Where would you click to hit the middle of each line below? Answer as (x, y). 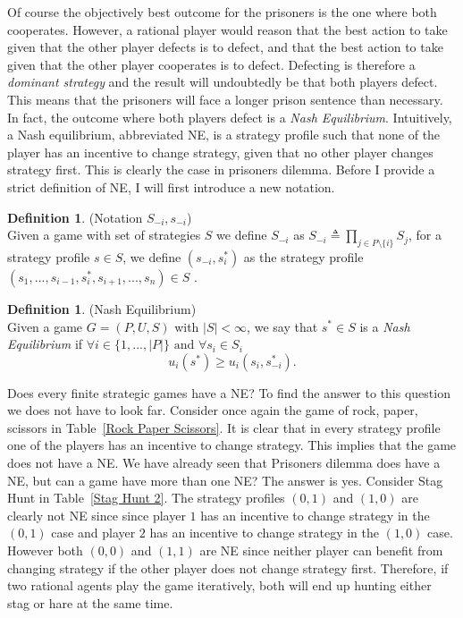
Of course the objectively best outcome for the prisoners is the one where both (222, 12)
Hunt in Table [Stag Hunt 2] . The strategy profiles (146, 498)
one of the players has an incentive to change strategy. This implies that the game (232, 445)
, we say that (282, 326)
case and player (93, 533)
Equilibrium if (45, 344)
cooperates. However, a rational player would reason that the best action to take (227, 29)
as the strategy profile (303, 256)
